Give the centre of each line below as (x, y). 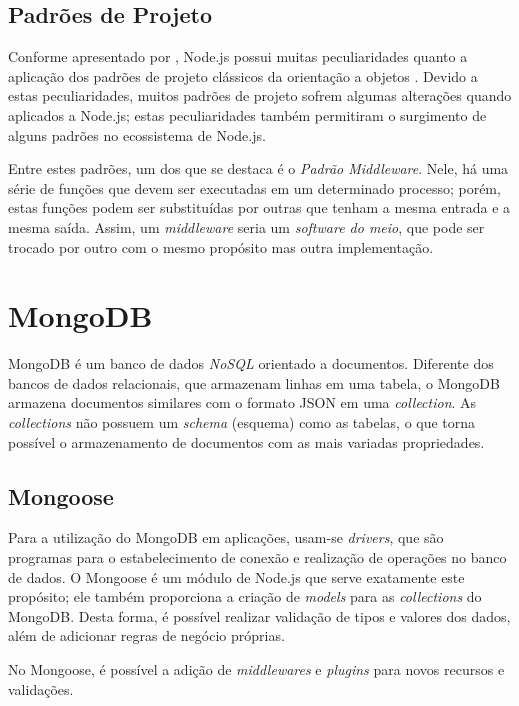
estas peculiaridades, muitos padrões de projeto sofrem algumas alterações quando (260, 95)
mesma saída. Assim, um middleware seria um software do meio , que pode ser (246, 226)
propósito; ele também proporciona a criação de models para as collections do (245, 596)
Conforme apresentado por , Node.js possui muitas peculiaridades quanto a (238, 56)
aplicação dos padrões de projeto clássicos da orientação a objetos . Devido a (243, 75)
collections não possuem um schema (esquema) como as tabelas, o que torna (242, 422)
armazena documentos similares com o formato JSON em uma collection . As (242, 402)
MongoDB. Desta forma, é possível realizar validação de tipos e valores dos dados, (259, 615)
